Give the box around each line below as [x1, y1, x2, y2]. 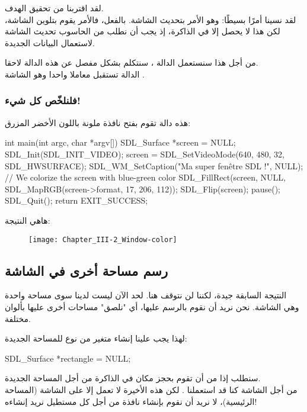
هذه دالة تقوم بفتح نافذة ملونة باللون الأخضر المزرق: [5, 116, 191, 128]
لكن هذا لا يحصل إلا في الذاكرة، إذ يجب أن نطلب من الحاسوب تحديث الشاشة [5, 25, 280, 37]
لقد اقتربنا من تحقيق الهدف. [5, 2, 104, 14]
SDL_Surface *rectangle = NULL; [5, 352, 131, 364]
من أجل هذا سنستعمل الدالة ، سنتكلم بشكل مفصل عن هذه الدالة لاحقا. [5, 56, 258, 69]
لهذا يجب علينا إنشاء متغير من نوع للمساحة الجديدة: [5, 332, 187, 345]
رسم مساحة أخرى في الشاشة [5, 261, 168, 279]
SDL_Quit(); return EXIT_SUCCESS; [5, 194, 148, 207]
